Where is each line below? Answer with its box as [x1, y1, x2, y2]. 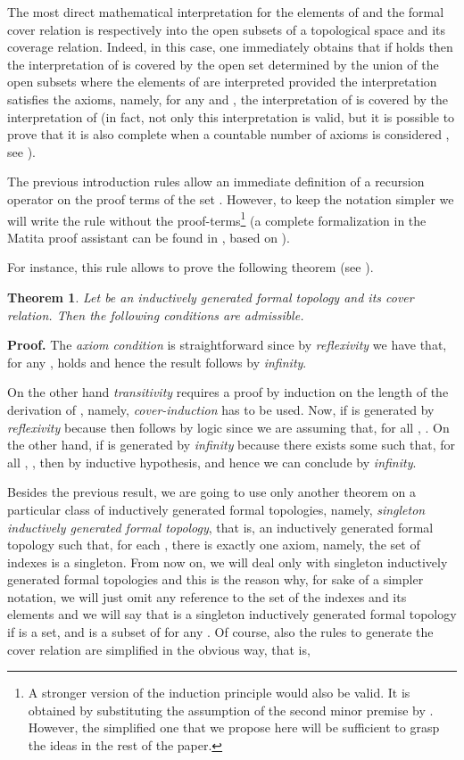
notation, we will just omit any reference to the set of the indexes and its [7, 587, 407, 606]
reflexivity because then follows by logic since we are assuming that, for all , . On [7, 417, 450, 436]
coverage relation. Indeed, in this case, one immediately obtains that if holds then [7, 37, 453, 56]
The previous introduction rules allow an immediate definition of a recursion [7, 172, 425, 191]
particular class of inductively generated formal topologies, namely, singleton [7, 500, 426, 518]
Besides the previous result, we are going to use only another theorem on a [7, 483, 417, 501]
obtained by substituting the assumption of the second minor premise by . [28, 700, 434, 719]
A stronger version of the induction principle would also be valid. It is [28, 683, 410, 702]
